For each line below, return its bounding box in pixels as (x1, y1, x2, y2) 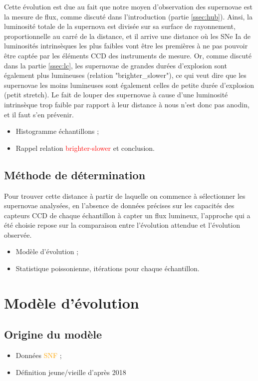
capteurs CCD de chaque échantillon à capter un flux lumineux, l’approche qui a (4, 210, 251, 220)
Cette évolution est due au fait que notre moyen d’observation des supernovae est (4, 1, 253, 11)
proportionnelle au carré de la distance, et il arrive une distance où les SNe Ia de (4, 30, 251, 41)
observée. (4, 229, 32, 240)
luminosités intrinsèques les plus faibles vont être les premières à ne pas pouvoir (4, 40, 248, 51)
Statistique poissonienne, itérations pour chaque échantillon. (15, 263, 200, 274)
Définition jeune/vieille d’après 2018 (15, 367, 126, 377)
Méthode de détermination (4, 167, 146, 182)
